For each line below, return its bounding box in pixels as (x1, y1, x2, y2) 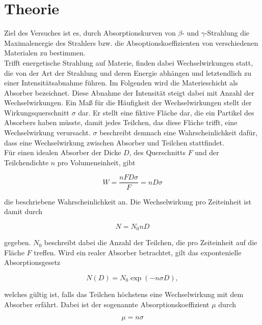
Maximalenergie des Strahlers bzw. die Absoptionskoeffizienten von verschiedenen (4, 37, 258, 48)
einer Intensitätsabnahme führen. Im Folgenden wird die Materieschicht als (4, 77, 238, 88)
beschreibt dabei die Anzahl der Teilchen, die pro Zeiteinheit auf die (44, 237, 257, 248)
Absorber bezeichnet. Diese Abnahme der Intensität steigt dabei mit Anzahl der (4, 87, 254, 98)
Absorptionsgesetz (4, 257, 61, 268)
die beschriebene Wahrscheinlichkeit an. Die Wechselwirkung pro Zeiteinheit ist (4, 196, 252, 206)
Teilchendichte (4, 157, 49, 167)
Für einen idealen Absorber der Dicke (4, 147, 121, 158)
